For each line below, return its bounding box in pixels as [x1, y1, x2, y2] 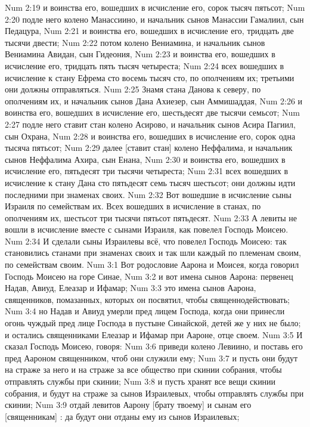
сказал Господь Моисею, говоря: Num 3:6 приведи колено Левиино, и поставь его [5, 340, 303, 352]
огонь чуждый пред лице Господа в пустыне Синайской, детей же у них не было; [5, 317, 301, 329]
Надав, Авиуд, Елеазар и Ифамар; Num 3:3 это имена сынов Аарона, [5, 281, 256, 294]
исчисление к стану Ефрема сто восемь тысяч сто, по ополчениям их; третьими [5, 71, 294, 83]
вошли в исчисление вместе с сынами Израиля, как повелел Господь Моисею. [5, 223, 289, 236]
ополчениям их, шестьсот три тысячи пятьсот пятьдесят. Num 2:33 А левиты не [5, 211, 297, 224]
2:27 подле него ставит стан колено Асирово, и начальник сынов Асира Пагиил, [5, 117, 296, 130]
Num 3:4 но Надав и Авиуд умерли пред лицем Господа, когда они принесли [5, 305, 285, 317]
